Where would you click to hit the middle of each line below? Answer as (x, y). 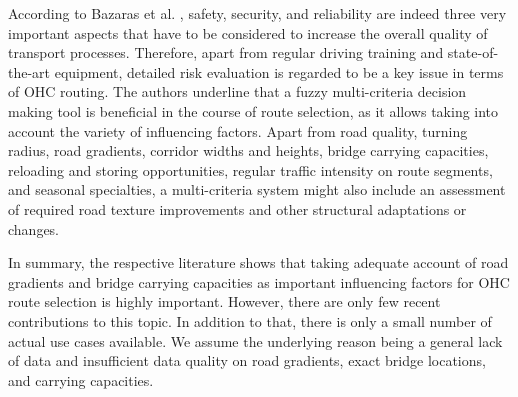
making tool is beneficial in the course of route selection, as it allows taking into (253, 110)
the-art (29, 71)
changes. (34, 228)
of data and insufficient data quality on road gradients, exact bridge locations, (247, 360)
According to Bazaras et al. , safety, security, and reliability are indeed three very (257, 13)
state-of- (473, 52)
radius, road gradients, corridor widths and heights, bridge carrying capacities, (248, 150)
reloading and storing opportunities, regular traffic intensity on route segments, (250, 169)
